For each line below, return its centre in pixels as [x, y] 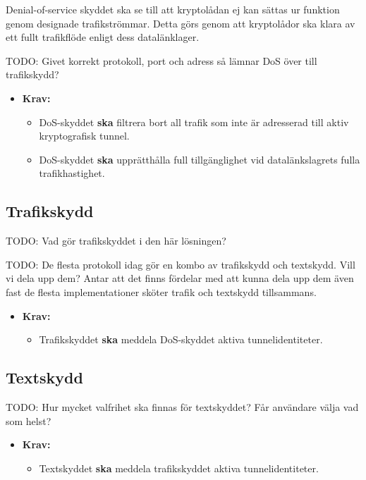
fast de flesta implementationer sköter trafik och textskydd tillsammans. [161, 291]
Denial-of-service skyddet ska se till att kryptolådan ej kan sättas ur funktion [173, 9]
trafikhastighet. [72, 173]
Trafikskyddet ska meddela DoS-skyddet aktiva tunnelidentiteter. [181, 339]
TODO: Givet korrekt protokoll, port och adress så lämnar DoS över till [161, 60]
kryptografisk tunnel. [84, 136]
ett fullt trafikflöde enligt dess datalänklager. [103, 37]
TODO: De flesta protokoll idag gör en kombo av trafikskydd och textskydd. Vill [181, 264]
